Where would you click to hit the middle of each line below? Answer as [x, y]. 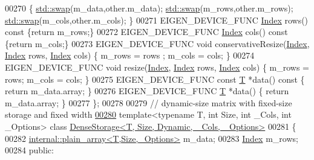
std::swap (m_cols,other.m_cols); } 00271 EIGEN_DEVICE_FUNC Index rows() [157, 20]
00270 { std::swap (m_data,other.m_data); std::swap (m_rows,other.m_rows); [149, 8]
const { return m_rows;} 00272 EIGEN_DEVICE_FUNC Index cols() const [146, 32]
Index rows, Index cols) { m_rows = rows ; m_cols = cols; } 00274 [130, 55]
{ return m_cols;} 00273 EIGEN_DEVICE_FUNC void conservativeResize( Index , [157, 43]
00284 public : [29, 150]
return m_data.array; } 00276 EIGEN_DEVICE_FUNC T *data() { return [147, 91]
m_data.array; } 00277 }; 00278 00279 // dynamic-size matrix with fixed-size [149, 102]
